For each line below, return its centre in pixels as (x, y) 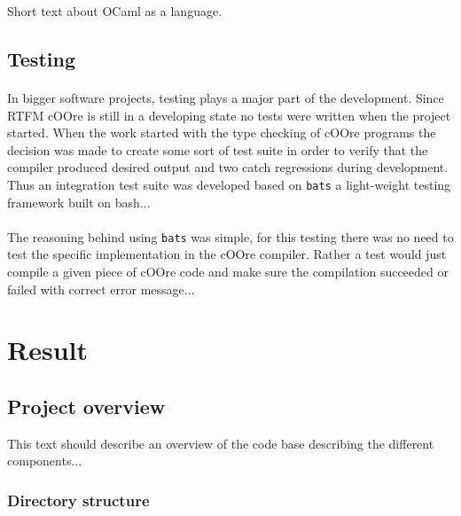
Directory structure (78, 500)
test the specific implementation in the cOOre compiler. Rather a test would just (227, 254)
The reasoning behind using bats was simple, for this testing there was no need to (230, 236)
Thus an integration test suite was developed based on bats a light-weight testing (229, 184)
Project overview (86, 406)
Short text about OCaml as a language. (115, 11)
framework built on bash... (79, 202)
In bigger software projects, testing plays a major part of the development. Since (226, 97)
